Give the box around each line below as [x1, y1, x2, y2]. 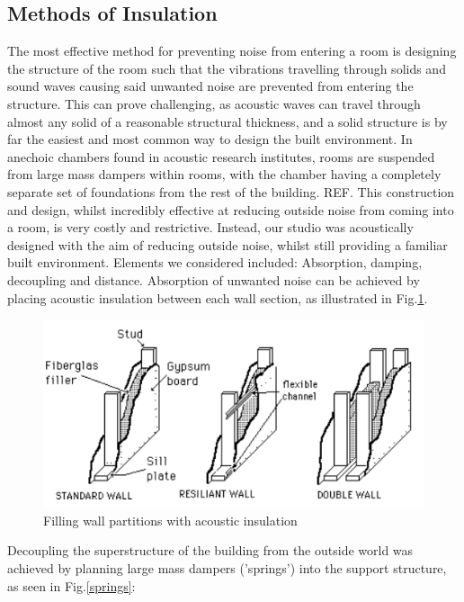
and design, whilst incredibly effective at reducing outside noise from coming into [7, 200, 454, 219]
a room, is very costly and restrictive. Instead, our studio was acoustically [7, 218, 414, 237]
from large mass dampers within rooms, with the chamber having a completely [7, 165, 442, 184]
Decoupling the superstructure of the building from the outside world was [7, 541, 414, 560]
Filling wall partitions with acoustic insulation [43, 510, 298, 529]
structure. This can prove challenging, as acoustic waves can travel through [7, 94, 421, 112]
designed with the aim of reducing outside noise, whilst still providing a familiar [7, 235, 448, 254]
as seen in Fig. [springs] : [7, 576, 136, 595]
